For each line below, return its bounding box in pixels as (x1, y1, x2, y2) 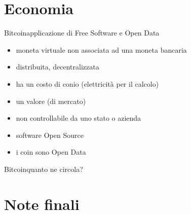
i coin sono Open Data (16, 147, 86, 157)
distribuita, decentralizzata (16, 61, 99, 72)
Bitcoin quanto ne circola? (4, 163, 83, 174)
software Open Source (16, 129, 84, 140)
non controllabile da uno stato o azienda (16, 113, 141, 123)
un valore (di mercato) (16, 95, 86, 106)
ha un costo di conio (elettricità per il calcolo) (16, 78, 159, 89)
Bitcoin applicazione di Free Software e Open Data (4, 27, 160, 38)
